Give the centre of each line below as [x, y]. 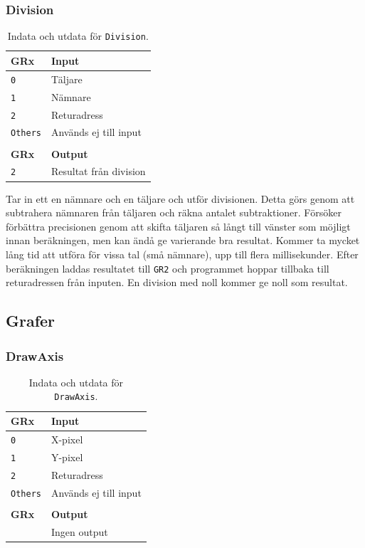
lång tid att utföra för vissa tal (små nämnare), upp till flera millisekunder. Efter [182, 254]
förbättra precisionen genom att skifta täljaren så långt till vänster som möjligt [178, 226]
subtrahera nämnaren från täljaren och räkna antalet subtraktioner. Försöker [174, 212]
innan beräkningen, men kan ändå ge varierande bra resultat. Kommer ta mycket [183, 240]
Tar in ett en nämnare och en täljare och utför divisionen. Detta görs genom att [180, 198]
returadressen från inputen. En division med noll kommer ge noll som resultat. [177, 282]
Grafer [31, 321]
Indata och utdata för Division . [78, 36]
